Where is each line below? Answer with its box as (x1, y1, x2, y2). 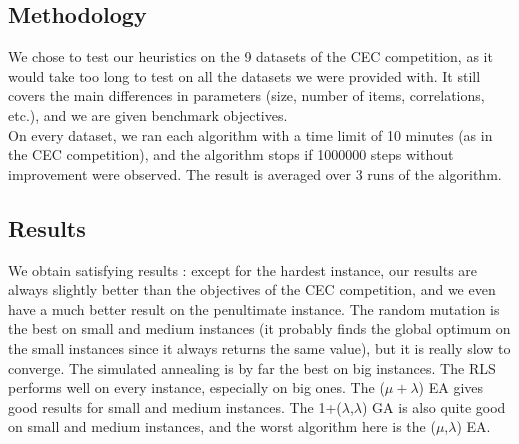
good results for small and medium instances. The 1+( (8, 396, 342, 417)
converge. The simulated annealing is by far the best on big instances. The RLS (8, 357, 496, 378)
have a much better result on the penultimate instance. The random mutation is (8, 298, 500, 319)
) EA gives (418, 377, 484, 398)
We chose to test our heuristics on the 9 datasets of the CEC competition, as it (8, 46, 493, 67)
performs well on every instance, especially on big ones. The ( (8, 377, 385, 398)
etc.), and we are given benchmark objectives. (8, 104, 288, 125)
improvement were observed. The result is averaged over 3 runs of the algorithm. (8, 163, 502, 184)
